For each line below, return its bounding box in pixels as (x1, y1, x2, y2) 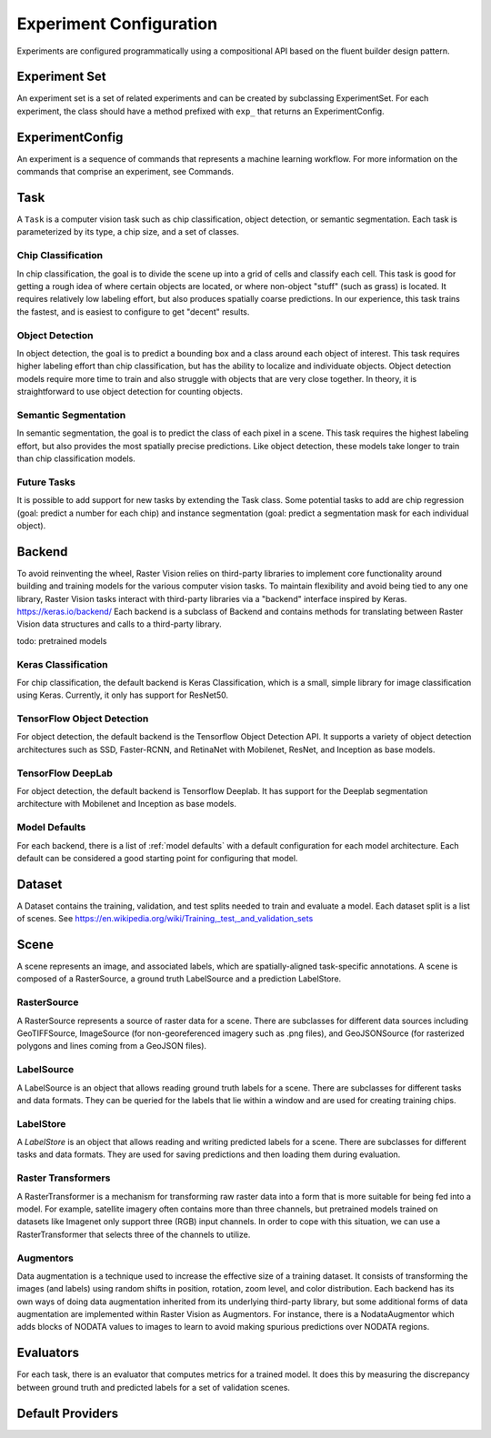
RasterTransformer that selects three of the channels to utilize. (16, 1229, 251, 1240)
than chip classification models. (16, 453, 135, 464)
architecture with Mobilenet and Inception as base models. (16, 799, 236, 810)
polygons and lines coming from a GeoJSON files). (16, 1041, 207, 1051)
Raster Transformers (16, 1172, 111, 1184)
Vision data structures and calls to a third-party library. (16, 618, 222, 629)
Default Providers (16, 1405, 119, 1421)
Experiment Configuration (16, 14, 218, 34)
